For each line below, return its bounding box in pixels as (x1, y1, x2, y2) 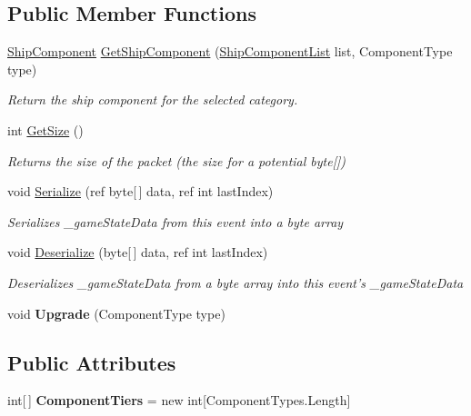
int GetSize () (7, 120, 84, 139)
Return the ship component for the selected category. (7, 90, 298, 109)
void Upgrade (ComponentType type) (7, 303, 225, 322)
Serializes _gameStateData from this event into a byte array (7, 212, 344, 231)
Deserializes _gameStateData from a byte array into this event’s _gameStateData (7, 272, 464, 292)
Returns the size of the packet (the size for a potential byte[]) (7, 151, 346, 170)
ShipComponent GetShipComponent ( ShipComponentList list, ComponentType (7, 42, 453, 61)
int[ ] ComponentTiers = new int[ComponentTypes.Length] (7, 391, 351, 410)
